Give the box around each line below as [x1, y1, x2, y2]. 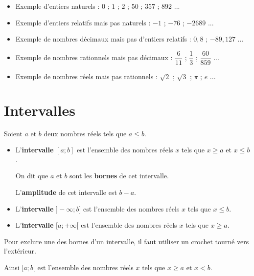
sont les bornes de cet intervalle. [69, 170, 169, 181]
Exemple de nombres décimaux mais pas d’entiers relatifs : [15, 34, 191, 44]
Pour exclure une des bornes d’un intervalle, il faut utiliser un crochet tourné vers [4, 236, 249, 246]
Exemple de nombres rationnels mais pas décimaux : [15, 52, 173, 63]
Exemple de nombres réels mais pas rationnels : [15, 71, 158, 81]
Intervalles [4, 100, 75, 120]
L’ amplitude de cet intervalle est [15, 187, 117, 197]
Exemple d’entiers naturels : [15, 1, 100, 11]
